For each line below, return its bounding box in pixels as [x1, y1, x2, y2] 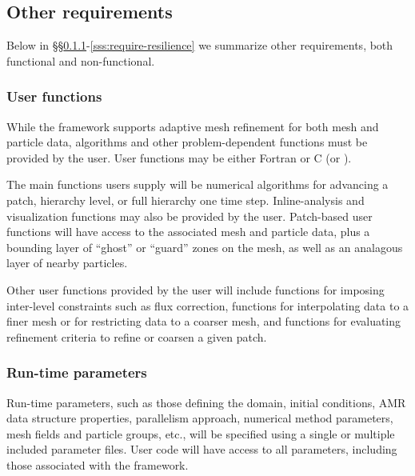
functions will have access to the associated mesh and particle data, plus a [6, 223, 370, 240]
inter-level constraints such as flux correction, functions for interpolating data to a [6, 297, 409, 314]
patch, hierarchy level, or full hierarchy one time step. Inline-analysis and [6, 191, 365, 208]
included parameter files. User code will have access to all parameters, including [6, 441, 397, 458]
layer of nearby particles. [6, 254, 128, 271]
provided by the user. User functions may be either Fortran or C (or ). [6, 149, 352, 166]
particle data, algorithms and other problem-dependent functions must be [6, 134, 368, 150]
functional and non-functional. [6, 52, 155, 69]
